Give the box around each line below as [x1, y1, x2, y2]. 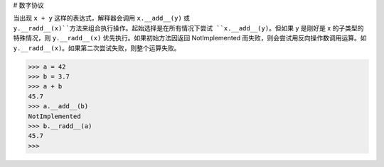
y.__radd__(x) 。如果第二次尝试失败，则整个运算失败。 [13, 43, 181, 52]
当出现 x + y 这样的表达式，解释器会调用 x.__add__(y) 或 [13, 14, 191, 23]
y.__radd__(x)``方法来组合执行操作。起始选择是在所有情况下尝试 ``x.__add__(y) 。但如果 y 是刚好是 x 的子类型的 [13, 23, 364, 32]
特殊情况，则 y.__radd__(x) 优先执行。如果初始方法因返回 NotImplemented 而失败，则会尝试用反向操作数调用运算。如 [13, 34, 367, 42]
